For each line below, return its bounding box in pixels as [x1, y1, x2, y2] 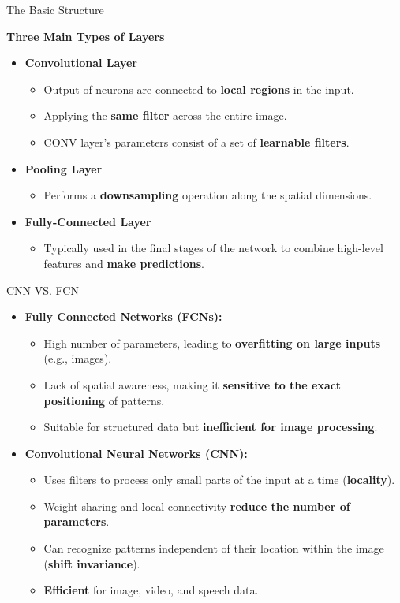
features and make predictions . [43, 255, 204, 271]
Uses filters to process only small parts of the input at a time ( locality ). [43, 471, 395, 488]
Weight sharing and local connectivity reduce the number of [43, 497, 350, 514]
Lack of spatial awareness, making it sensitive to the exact [43, 376, 342, 393]
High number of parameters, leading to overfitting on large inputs [43, 334, 381, 351]
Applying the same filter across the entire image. [43, 107, 287, 124]
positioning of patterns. [43, 392, 165, 408]
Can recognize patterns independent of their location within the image [43, 540, 384, 556]
